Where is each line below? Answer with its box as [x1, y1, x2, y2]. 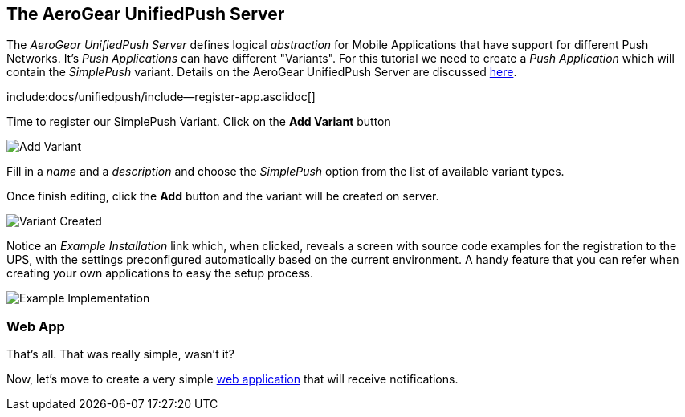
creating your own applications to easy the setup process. [6, 266, 313, 281]
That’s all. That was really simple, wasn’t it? [6, 347, 234, 362]
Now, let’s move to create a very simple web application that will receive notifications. [6, 372, 459, 387]
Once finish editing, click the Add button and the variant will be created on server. [6, 189, 439, 204]
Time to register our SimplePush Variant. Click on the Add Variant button [6, 115, 391, 129]
